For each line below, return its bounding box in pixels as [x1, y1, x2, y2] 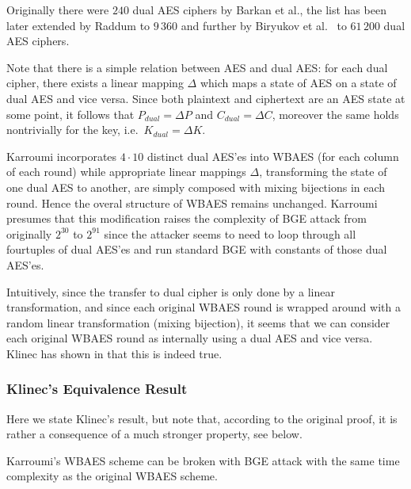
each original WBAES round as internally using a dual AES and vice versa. [6, 330, 373, 346]
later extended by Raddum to [6, 17, 150, 33]
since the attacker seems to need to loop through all [104, 225, 356, 242]
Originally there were [6, 2, 109, 17]
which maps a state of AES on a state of [200, 74, 397, 91]
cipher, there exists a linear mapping [6, 74, 184, 91]
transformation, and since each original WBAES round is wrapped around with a [6, 299, 401, 315]
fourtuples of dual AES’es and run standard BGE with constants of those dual [6, 241, 387, 258]
